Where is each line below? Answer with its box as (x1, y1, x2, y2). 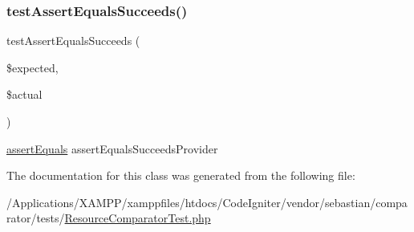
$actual (6, 86, 43, 103)
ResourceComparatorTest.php (64, 210, 211, 226)
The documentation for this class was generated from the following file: (6, 167, 355, 184)
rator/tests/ (6, 210, 65, 226)
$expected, (6, 59, 59, 75)
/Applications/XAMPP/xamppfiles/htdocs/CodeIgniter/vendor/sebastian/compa (6, 193, 408, 210)
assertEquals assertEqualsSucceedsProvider (6, 140, 218, 157)
